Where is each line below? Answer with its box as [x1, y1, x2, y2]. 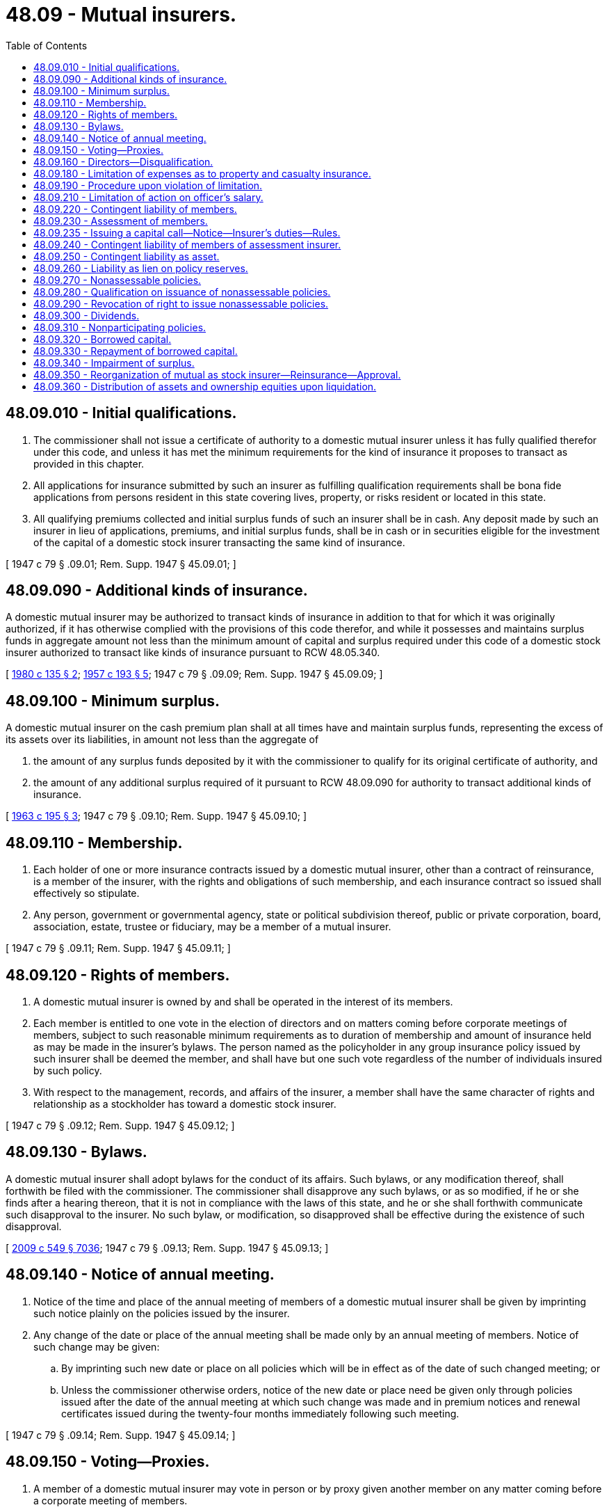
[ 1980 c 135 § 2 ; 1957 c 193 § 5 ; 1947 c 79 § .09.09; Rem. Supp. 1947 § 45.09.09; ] [6, 668, 383, 681]
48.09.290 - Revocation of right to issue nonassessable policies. [33, 297, 329, 310]
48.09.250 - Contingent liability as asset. [33, 250, 220, 262]
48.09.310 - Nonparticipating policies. [33, 321, 206, 333]
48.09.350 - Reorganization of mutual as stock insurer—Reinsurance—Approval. [33, 368, 401, 381]
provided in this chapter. [33, 457, 145, 470]
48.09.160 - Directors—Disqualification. [33, 155, 213, 168]
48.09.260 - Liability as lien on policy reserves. [33, 262, 248, 274]
